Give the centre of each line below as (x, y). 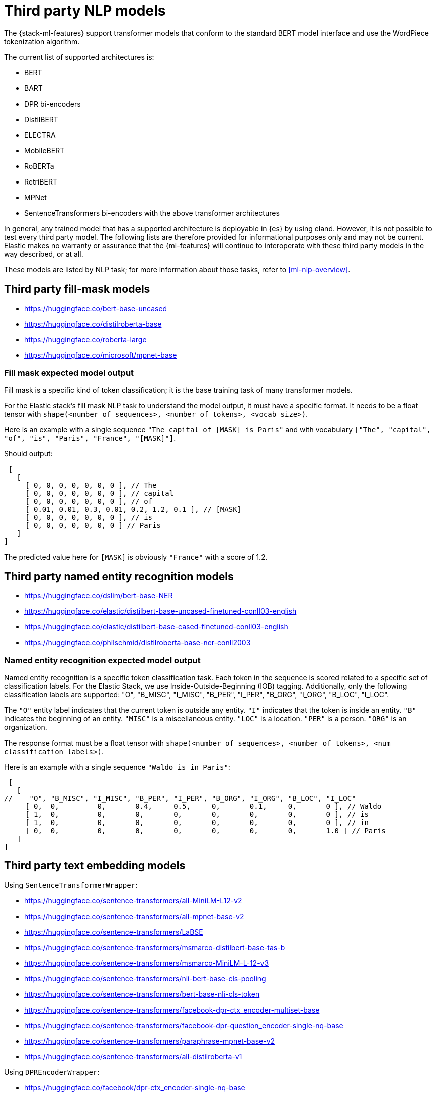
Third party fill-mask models (77, 289)
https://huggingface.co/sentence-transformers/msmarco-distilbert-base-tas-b (155, 947)
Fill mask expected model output (69, 372)
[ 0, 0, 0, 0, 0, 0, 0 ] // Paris (93, 526)
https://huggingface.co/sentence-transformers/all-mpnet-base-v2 (134, 916)
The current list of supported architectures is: (79, 57)
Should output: (28, 454)
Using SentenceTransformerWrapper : (71, 885)
